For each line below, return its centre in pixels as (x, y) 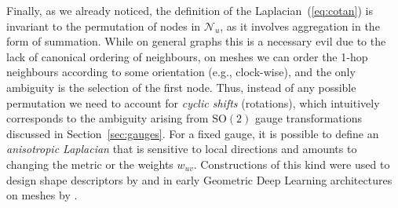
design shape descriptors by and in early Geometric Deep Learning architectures (199, 179)
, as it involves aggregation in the (300, 26)
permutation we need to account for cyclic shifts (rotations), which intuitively (193, 102)
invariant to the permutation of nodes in (104, 26)
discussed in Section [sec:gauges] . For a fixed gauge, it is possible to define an (193, 133)
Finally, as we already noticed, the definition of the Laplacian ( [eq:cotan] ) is (190, 10)
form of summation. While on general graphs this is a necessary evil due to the (196, 41)
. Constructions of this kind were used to (292, 164)
